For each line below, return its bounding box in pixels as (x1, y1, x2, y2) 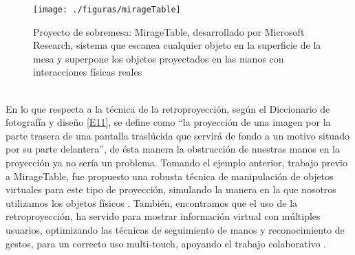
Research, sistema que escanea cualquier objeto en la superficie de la (33, 38, 321, 52)
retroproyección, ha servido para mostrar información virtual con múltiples (6, 209, 321, 223)
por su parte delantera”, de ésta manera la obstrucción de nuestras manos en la (6, 142, 340, 156)
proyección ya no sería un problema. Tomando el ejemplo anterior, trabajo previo (6, 155, 347, 169)
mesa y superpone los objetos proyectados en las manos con (33, 51, 284, 65)
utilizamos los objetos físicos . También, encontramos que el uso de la (6, 195, 298, 210)
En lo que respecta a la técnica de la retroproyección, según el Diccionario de (6, 101, 330, 115)
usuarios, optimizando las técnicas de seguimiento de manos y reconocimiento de (6, 222, 345, 236)
